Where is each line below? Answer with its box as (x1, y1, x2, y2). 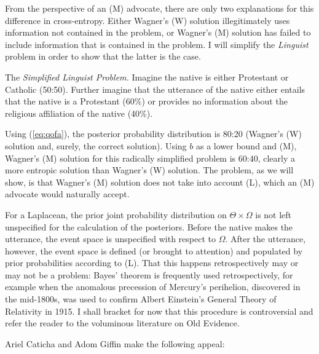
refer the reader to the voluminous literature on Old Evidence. (5, 317, 240, 329)
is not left (255, 208, 292, 221)
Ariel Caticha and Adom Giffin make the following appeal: (5, 337, 225, 350)
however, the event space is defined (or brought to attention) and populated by (5, 244, 303, 257)
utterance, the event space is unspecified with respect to (5, 232, 216, 245)
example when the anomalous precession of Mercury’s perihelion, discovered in (5, 280, 301, 293)
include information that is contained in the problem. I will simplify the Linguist (5, 37, 309, 50)
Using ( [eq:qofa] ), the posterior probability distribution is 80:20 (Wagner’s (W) (5, 127, 302, 140)
